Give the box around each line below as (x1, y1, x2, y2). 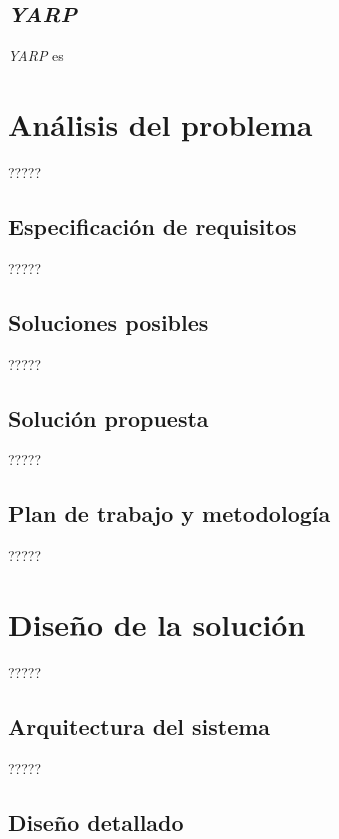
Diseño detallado (8, 806, 184, 837)
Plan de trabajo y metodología (8, 498, 331, 529)
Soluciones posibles (8, 306, 209, 337)
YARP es (8, 45, 64, 66)
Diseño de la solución (8, 603, 306, 644)
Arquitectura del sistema (8, 710, 271, 741)
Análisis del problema (8, 103, 313, 144)
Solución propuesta (8, 402, 209, 433)
